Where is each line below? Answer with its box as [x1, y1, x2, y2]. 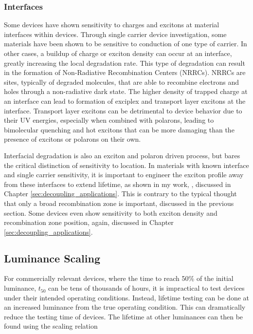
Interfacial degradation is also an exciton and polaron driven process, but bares [4, 150, 240, 160]
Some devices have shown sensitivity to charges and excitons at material [4, 19, 219, 30]
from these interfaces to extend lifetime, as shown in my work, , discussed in [4, 179, 231, 189]
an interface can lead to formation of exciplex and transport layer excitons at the [4, 95, 246, 106]
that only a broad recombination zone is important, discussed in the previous [4, 198, 234, 208]
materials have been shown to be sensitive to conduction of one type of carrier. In [4, 38, 247, 49]
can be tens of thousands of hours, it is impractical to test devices [48, 283, 245, 293]
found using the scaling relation [4, 321, 98, 331]
